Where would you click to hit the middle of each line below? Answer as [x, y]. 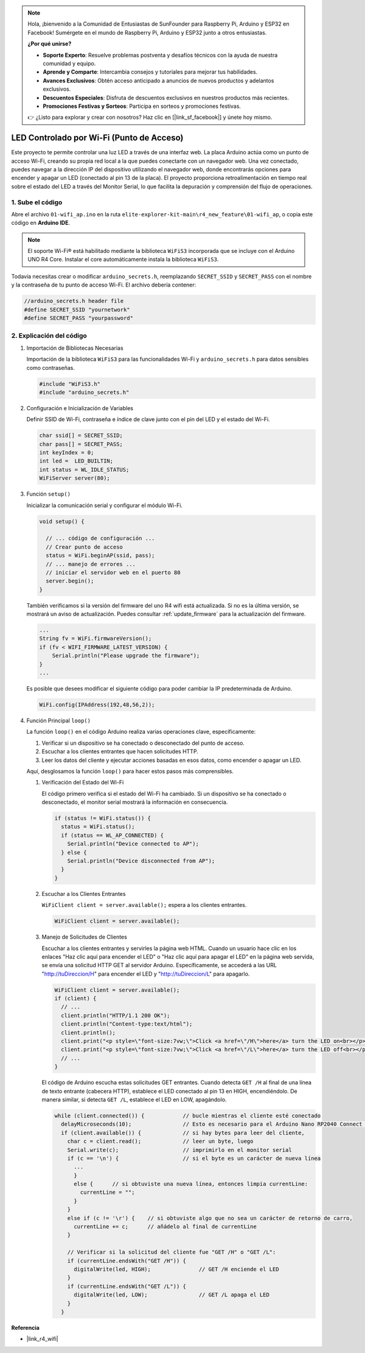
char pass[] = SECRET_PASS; [81, 444]
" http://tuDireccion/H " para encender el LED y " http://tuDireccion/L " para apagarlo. [146, 974]
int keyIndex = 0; [67, 453]
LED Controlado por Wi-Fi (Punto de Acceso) [97, 138]
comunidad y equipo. [69, 63]
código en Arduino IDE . [41, 223]
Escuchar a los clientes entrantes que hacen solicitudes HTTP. [120, 751]
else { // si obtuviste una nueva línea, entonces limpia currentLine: [191, 1184]
